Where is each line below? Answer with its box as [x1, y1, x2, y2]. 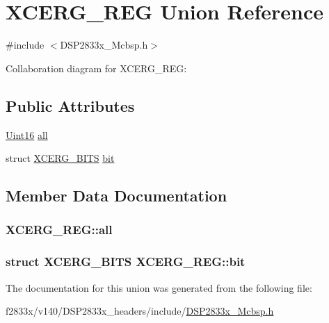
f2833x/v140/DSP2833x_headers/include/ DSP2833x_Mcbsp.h [6, 304, 274, 318]
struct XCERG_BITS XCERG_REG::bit [6, 253, 246, 270]
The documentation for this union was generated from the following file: [6, 280, 312, 295]
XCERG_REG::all [6, 221, 113, 238]
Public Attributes [6, 94, 135, 116]
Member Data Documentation [6, 185, 227, 206]
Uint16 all [6, 127, 48, 142]
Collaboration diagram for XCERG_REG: [6, 60, 187, 75]
